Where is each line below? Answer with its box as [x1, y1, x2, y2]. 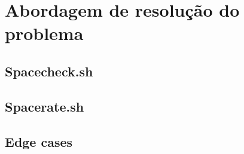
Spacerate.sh [5, 97, 84, 115]
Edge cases [5, 132, 73, 150]
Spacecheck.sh [5, 61, 93, 80]
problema [5, 21, 84, 45]
